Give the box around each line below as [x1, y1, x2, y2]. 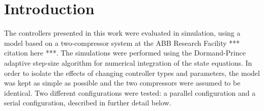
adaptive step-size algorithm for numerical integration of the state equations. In [4, 57, 252, 68]
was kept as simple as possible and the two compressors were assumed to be [4, 77, 241, 88]
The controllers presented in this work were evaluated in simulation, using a [4, 27, 241, 38]
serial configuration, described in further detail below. [4, 97, 171, 108]
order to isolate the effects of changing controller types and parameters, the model [4, 67, 260, 78]
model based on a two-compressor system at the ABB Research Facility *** [4, 37, 240, 48]
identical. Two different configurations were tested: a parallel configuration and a [4, 87, 256, 98]
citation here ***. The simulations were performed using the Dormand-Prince [4, 47, 246, 58]
